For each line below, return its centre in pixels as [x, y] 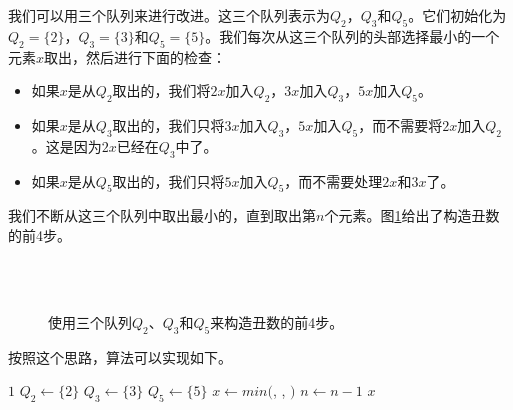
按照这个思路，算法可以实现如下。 [120, 356]
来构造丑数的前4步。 [277, 321]
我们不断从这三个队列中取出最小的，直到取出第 [162, 215]
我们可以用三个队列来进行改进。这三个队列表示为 [169, 15]
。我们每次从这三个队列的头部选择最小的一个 [352, 35]
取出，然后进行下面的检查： [135, 56]
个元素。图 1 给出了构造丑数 [412, 215]
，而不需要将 [400, 124]
